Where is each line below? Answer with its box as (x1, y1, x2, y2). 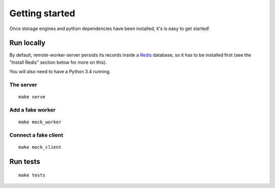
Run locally (9, 39, 46, 47)
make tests (18, 172, 46, 178)
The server (9, 82, 38, 88)
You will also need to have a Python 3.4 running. (9, 69, 111, 75)
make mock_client (18, 144, 62, 150)
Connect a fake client (9, 131, 63, 139)
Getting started (9, 8, 75, 19)
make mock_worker (18, 119, 62, 125)
